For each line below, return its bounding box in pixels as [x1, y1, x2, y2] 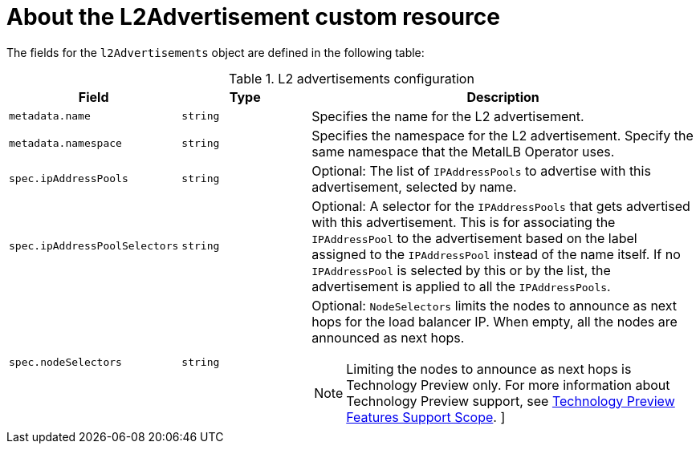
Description [466, 88, 539, 105]
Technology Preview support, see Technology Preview [346, 392, 675, 409]
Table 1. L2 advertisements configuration [229, 70, 474, 87]
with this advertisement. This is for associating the [311, 213, 616, 230]
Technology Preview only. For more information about [346, 376, 670, 393]
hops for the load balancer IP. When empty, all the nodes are [311, 313, 678, 330]
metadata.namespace [9, 137, 122, 150]
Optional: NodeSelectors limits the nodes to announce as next [311, 297, 678, 314]
